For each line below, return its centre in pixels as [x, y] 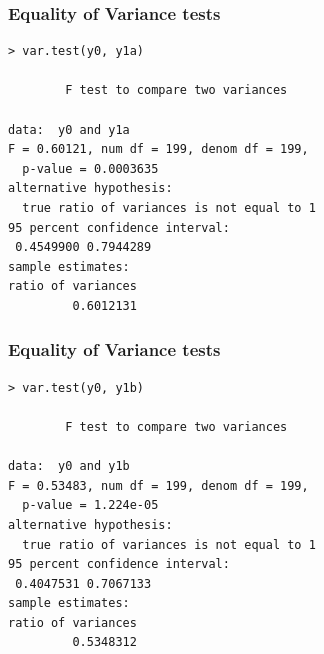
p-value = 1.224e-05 [90, 505]
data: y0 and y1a [69, 129]
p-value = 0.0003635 [90, 168]
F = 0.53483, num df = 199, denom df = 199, [158, 485]
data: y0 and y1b [69, 466]
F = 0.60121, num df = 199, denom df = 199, [158, 149]
